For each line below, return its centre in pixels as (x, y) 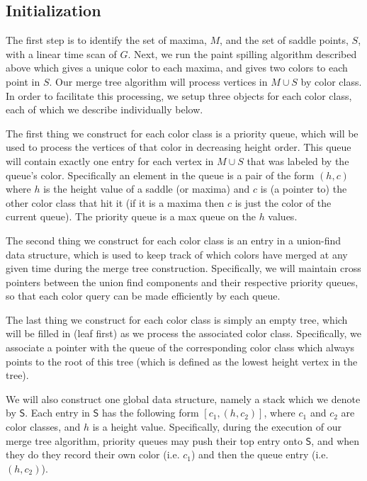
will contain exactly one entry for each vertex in (110, 160)
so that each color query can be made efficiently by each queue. (143, 296)
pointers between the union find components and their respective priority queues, (182, 282)
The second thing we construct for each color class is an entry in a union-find (174, 240)
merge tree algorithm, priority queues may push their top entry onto (154, 440)
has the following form (151, 413)
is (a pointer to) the (304, 189)
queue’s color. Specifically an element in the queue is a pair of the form (160, 175)
